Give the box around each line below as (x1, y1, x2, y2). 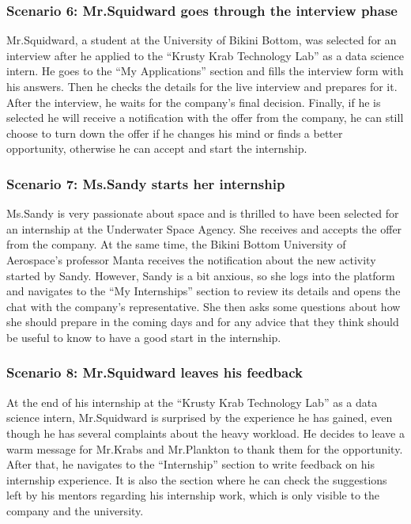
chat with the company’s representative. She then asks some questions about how (6, 298, 401, 314)
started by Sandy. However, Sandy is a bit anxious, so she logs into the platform (6, 267, 395, 283)
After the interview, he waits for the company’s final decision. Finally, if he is (6, 93, 381, 110)
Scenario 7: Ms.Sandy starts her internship (6, 173, 285, 193)
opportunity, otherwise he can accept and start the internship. (6, 140, 307, 157)
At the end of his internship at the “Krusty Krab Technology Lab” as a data (6, 393, 378, 410)
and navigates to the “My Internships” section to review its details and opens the (6, 283, 401, 299)
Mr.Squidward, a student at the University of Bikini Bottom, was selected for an (6, 32, 397, 48)
